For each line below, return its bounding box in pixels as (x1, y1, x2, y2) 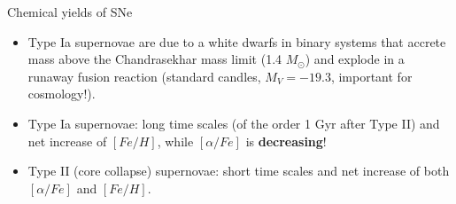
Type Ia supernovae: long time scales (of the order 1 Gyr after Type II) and (27, 114, 440, 132)
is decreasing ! (245, 131, 327, 150)
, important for (330, 67, 413, 85)
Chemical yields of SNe (7, 3, 133, 20)
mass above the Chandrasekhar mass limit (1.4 (27, 50, 282, 68)
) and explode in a (305, 50, 405, 68)
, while (157, 131, 194, 150)
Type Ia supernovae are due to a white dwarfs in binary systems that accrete (27, 32, 446, 51)
